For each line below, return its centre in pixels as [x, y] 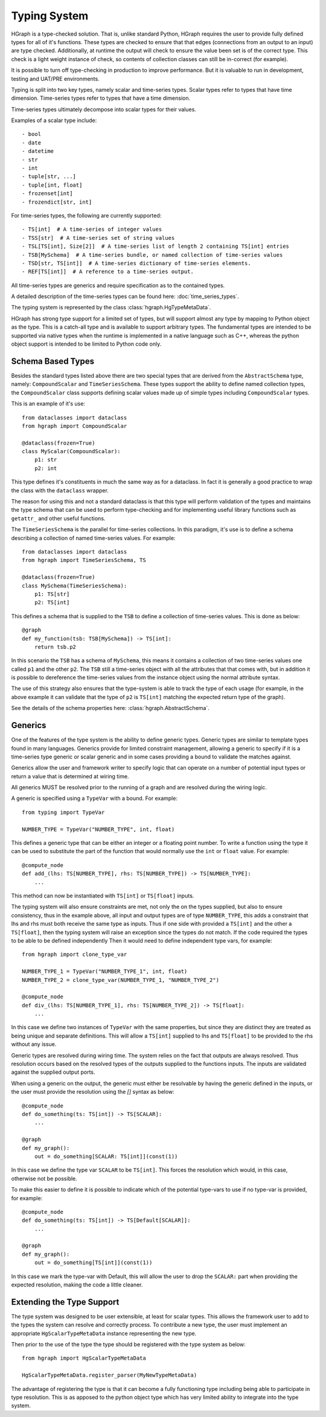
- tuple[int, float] [52, 185]
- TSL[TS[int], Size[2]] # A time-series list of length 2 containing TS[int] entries [156, 247]
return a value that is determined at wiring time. [70, 776]
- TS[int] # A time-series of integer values [92, 229]
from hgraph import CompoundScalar [75, 426]
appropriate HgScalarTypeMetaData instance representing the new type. [104, 1333]
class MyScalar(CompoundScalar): [71, 451]
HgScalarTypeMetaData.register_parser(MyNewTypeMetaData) [110, 1375]
